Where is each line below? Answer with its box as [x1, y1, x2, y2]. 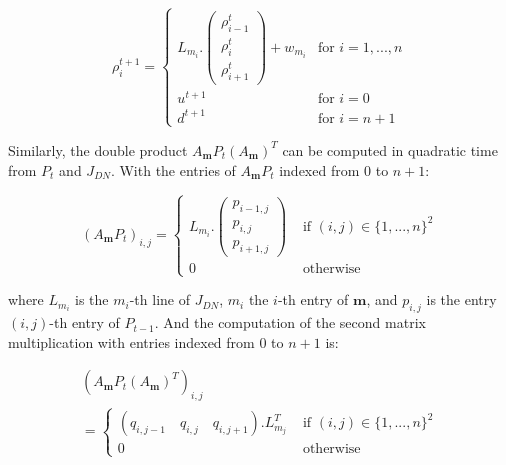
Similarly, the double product [8, 139, 188, 160]
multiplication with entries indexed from [8, 331, 255, 352]
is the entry [426, 289, 497, 310]
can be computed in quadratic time [282, 139, 498, 160]
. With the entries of [110, 159, 236, 180]
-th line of [129, 289, 190, 310]
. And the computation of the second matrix [154, 312, 426, 333]
